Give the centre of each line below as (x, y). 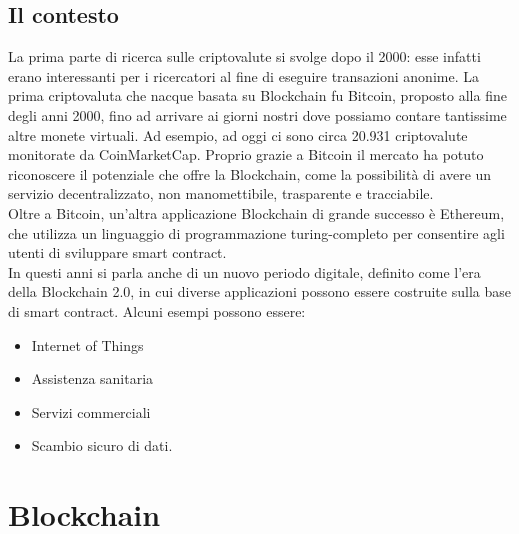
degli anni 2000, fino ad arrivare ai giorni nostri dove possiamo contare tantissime (257, 114)
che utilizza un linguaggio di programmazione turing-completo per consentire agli (256, 232)
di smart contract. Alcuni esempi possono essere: (157, 310)
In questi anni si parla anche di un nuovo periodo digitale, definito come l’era (244, 271)
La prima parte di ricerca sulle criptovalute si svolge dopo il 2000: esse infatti (244, 56)
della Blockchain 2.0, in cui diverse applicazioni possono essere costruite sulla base (259, 291)
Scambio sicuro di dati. (102, 445)
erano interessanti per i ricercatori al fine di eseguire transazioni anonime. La (243, 75)
